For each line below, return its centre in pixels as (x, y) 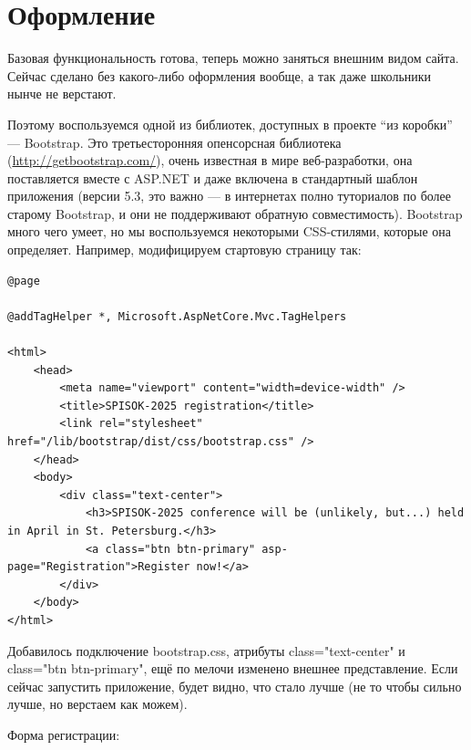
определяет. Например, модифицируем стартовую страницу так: (184, 250)
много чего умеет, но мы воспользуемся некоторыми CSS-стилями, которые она (230, 231)
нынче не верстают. (62, 94)
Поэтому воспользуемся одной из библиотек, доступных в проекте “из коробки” (230, 124)
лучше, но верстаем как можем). (97, 704)
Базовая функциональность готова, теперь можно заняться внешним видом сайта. (233, 58)
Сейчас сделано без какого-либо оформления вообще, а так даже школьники (220, 75)
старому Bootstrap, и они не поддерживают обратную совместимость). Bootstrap (235, 213)
